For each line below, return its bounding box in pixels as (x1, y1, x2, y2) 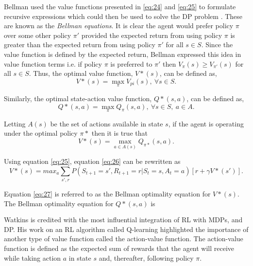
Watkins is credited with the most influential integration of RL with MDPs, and (4, 214, 243, 225)
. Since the (201, 39, 233, 50)
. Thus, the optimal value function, (29, 68, 133, 78)
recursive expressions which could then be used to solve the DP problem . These (4, 11, 243, 21)
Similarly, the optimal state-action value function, (4, 93, 152, 103)
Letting (4, 118, 26, 128)
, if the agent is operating (168, 118, 244, 128)
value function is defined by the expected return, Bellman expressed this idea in (4, 49, 241, 59)
